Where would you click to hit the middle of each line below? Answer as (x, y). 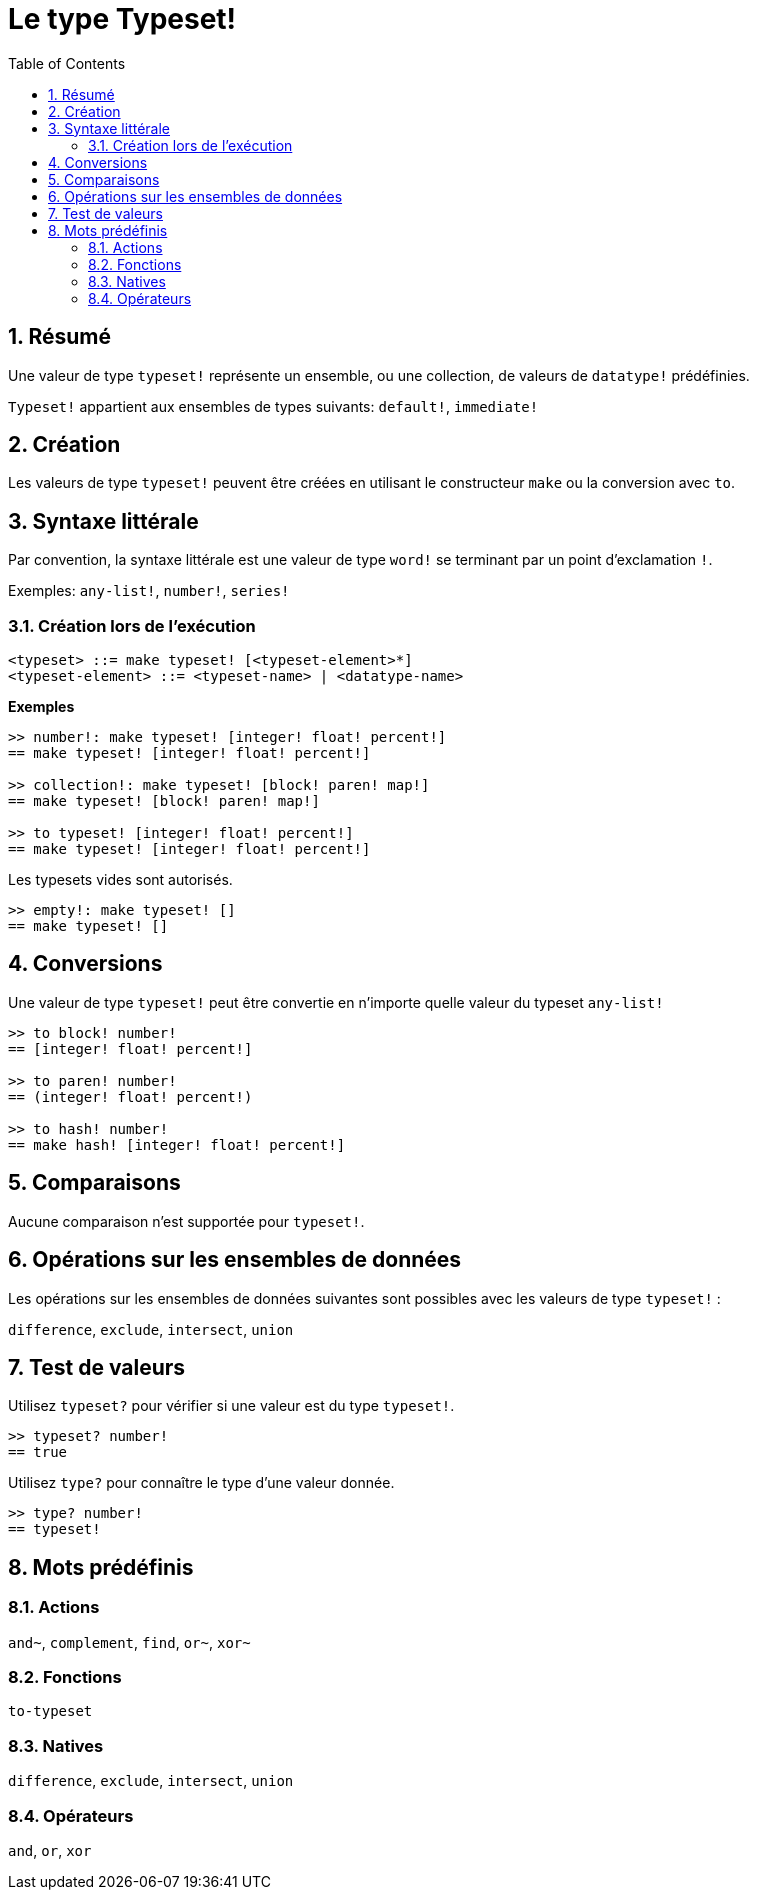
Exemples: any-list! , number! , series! (149, 591)
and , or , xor (50, 1850)
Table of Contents (67, 63)
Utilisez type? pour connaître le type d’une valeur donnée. (201, 1483)
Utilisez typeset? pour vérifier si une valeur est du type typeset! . (231, 1406)
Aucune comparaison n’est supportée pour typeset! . (186, 1221)
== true (38, 1452)
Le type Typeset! (122, 19)
